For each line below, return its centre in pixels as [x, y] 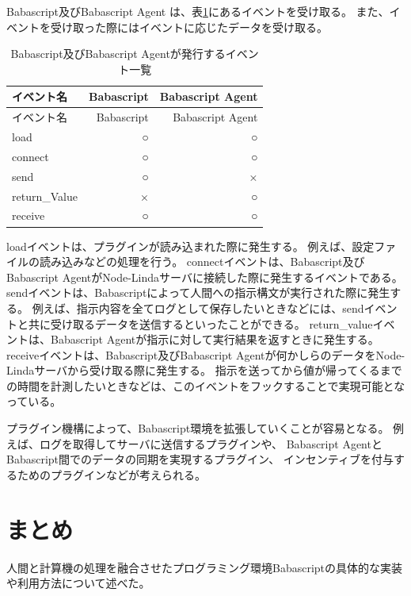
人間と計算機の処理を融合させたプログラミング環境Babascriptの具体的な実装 [205, 567]
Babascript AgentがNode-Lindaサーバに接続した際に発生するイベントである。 [205, 277]
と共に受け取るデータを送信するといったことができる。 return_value [195, 323]
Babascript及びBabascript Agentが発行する [118, 54]
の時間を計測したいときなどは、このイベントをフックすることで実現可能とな [206, 385]
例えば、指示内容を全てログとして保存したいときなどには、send [198, 308]
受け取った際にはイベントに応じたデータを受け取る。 [189, 27]
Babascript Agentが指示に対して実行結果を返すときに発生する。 [215, 339]
